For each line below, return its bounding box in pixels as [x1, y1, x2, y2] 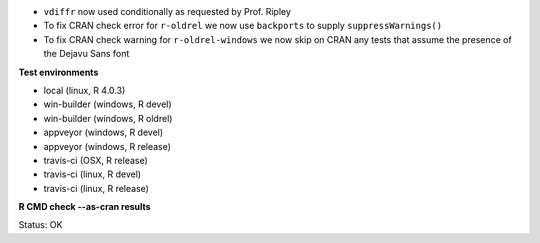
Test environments [18, 66, 99, 78]
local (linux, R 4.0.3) [43, 84, 126, 96]
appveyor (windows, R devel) [43, 126, 164, 139]
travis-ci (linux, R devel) [43, 168, 142, 180]
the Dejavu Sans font [43, 48, 130, 60]
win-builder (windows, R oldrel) [43, 112, 173, 124]
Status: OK [18, 219, 63, 231]
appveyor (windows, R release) [43, 140, 172, 152]
